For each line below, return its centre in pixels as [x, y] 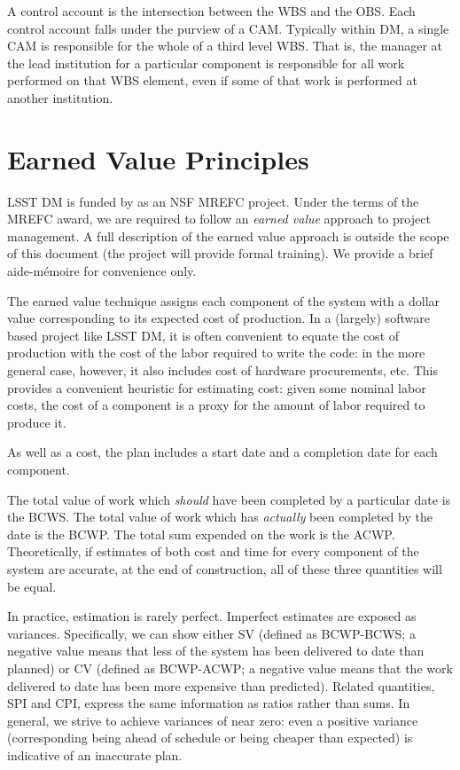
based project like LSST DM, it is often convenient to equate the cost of [203, 335]
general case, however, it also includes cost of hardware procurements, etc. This [222, 370]
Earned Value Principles [158, 158]
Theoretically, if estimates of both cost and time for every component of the [213, 551]
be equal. [32, 586]
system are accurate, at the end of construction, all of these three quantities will [225, 568]
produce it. [37, 422]
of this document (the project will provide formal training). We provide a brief [220, 253]
